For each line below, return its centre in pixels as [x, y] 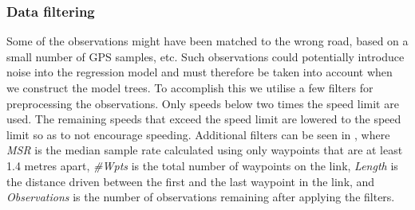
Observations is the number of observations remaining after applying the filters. [201, 197]
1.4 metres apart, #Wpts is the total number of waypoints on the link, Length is [202, 165]
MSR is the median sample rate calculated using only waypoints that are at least [205, 150]
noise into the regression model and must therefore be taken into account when [200, 72]
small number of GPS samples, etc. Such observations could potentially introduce [206, 56]
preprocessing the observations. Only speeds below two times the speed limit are [203, 103]
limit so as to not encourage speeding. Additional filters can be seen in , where [198, 134]
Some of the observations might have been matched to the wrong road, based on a [207, 41]
